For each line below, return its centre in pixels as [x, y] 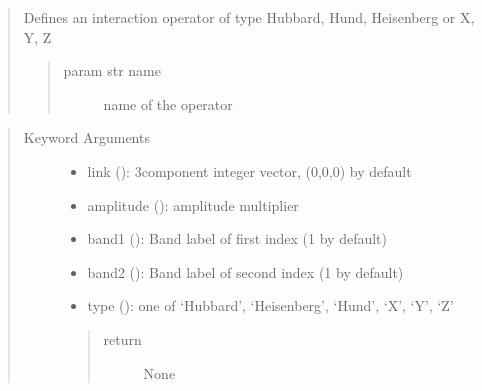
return [122, 338]
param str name [112, 70]
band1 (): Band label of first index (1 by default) [237, 238]
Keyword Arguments [86, 137]
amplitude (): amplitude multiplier [193, 204]
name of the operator [168, 103]
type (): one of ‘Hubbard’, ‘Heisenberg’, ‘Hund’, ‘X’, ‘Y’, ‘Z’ [270, 305]
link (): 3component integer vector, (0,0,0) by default [249, 170]
